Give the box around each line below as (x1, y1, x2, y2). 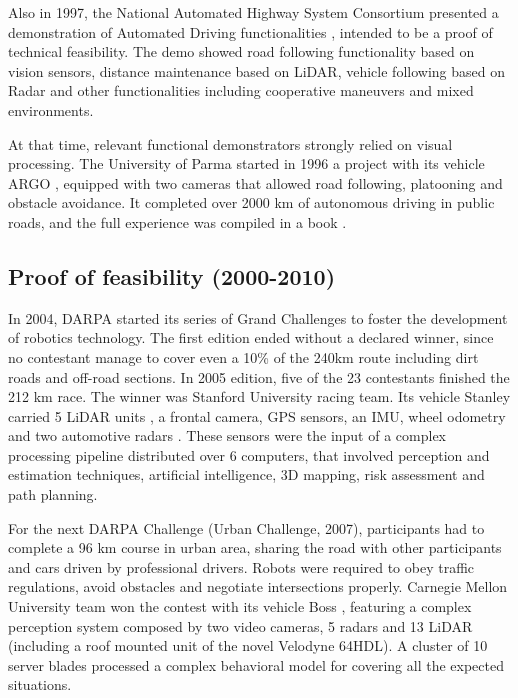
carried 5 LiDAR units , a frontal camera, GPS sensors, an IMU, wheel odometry (8, 405, 506, 426)
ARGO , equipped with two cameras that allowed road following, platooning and (8, 172, 503, 193)
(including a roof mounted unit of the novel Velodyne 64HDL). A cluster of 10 (8, 635, 488, 656)
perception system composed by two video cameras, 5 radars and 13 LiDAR (8, 615, 473, 636)
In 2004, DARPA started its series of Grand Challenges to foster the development (8, 307, 508, 328)
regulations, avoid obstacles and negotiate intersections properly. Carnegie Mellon (8, 576, 508, 597)
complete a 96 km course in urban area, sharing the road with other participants (8, 537, 502, 558)
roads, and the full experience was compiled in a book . (8, 211, 347, 232)
